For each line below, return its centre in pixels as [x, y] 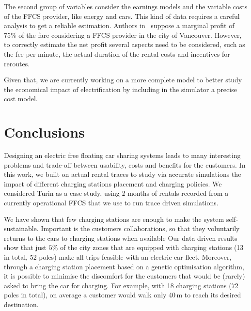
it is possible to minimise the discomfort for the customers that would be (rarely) [125, 276]
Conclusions [44, 132]
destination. [21, 304]
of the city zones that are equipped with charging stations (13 [152, 247]
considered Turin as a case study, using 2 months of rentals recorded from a [116, 193]
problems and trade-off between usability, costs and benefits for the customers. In [125, 164]
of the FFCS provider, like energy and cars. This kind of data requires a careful [122, 16]
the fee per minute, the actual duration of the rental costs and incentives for [117, 54]
